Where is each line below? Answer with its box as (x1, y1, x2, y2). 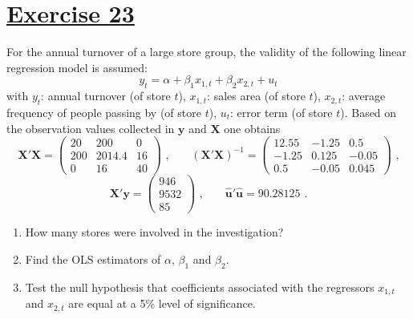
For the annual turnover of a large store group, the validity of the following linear (6, 43, 407, 60)
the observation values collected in (6, 119, 175, 136)
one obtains (224, 119, 281, 136)
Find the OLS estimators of (25, 251, 161, 267)
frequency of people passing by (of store (6, 103, 201, 120)
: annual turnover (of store (41, 87, 171, 104)
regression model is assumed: (6, 59, 148, 75)
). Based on (340, 103, 397, 120)
